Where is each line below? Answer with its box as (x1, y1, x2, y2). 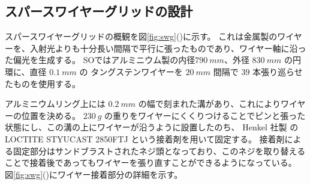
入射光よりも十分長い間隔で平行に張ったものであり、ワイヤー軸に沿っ (29, 41, 306, 54)
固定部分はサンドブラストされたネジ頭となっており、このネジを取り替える (13, 144, 306, 157)
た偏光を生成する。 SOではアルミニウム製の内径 (5, 53, 195, 66)
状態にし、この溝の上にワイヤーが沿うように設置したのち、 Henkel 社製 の (5, 121, 299, 133)
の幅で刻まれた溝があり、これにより (138, 97, 281, 110)
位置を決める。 (21, 109, 80, 121)
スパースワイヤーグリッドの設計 (5, 2, 193, 20)
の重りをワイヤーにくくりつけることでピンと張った (104, 109, 306, 121)
